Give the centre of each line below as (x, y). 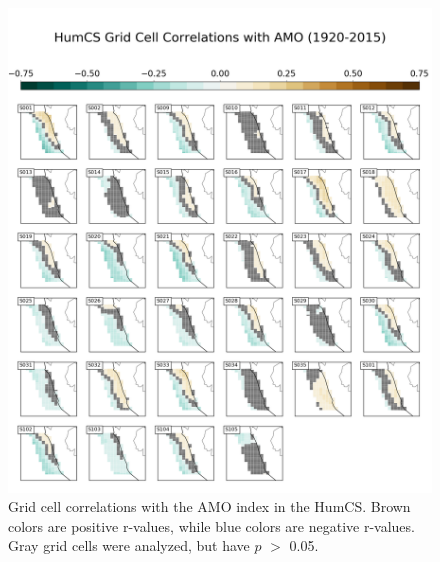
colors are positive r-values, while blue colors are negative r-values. (211, 525)
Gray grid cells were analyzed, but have (129, 545)
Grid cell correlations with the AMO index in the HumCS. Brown (209, 506)
